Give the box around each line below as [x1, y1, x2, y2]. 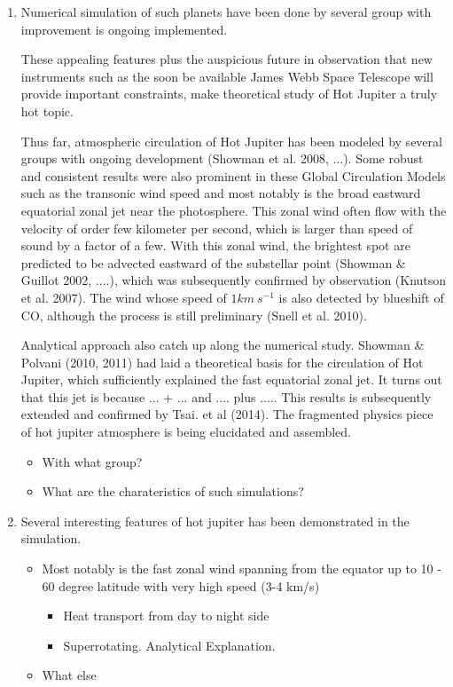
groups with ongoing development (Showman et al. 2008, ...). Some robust [20, 149, 424, 168]
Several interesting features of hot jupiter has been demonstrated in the [20, 511, 410, 530]
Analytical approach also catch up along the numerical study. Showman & [20, 336, 425, 354]
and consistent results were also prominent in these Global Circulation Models [20, 166, 446, 185]
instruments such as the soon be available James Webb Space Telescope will [20, 67, 433, 85]
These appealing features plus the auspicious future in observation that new [20, 50, 433, 68]
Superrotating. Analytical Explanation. [63, 636, 276, 654]
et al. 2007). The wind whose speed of [20, 288, 227, 306]
